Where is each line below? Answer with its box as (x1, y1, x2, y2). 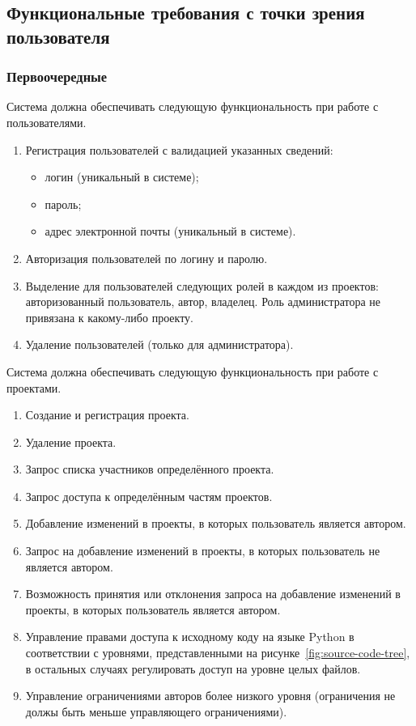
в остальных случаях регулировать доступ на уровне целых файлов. (25, 660, 361, 677)
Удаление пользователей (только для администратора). (25, 336, 294, 353)
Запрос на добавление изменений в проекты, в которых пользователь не (25, 542, 380, 559)
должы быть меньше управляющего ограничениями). (25, 703, 287, 720)
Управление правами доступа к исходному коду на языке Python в (25, 628, 354, 645)
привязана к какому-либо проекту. (25, 308, 193, 325)
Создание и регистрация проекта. (25, 406, 189, 423)
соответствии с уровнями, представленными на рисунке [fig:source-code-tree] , (25, 644, 410, 661)
